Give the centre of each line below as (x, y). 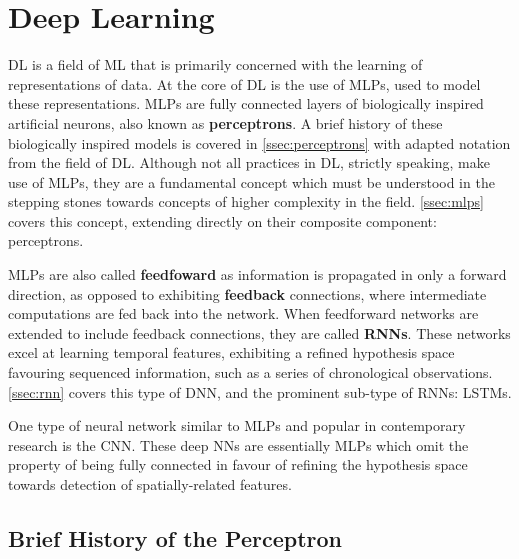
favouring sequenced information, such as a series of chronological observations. (250, 372)
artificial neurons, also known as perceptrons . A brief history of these (225, 122)
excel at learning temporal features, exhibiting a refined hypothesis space (231, 352)
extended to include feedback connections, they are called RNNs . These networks (259, 332)
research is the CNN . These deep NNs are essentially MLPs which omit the (238, 444)
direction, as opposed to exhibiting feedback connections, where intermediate (247, 293)
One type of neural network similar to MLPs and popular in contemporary (237, 425)
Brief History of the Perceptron (175, 537)
